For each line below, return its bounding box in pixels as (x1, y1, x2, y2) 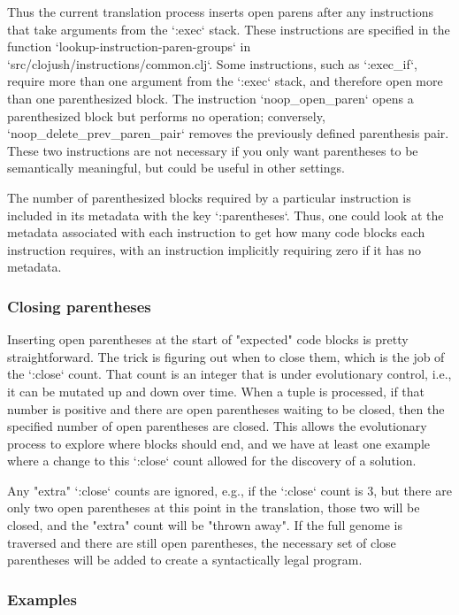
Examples (7, 588, 77, 610)
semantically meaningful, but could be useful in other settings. (7, 158, 345, 177)
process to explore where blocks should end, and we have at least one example (7, 434, 431, 452)
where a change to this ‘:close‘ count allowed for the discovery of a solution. (7, 451, 417, 470)
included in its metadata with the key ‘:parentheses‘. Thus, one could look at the (7, 205, 444, 224)
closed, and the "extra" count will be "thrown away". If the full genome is (7, 516, 402, 534)
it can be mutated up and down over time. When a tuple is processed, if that (7, 381, 425, 400)
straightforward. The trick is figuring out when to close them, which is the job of (7, 347, 445, 365)
